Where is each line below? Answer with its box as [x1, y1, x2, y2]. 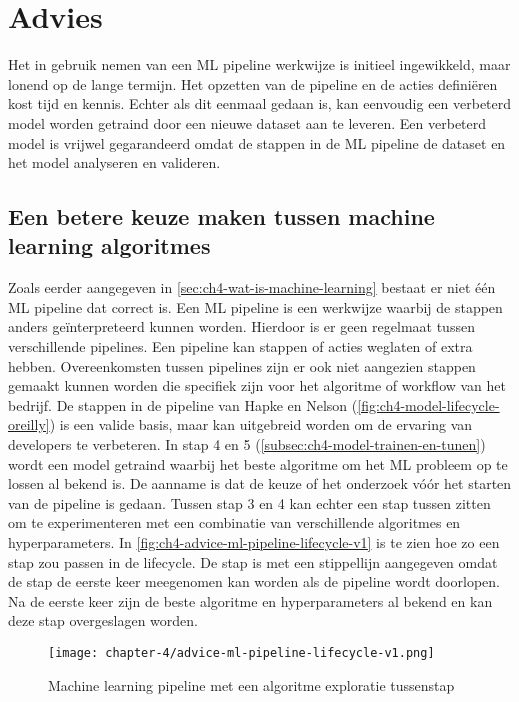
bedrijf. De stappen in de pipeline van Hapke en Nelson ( [8, 394, 358, 415]
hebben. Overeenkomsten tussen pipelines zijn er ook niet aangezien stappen [8, 355, 476, 376]
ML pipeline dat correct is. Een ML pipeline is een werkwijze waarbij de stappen [8, 296, 503, 317]
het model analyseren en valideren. [8, 152, 221, 173]
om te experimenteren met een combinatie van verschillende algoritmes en [8, 512, 461, 533]
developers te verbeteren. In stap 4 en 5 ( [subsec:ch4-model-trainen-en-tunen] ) [8, 434, 486, 455]
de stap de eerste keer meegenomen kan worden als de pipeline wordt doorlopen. [8, 571, 500, 592]
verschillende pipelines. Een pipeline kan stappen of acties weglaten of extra [8, 336, 473, 357]
